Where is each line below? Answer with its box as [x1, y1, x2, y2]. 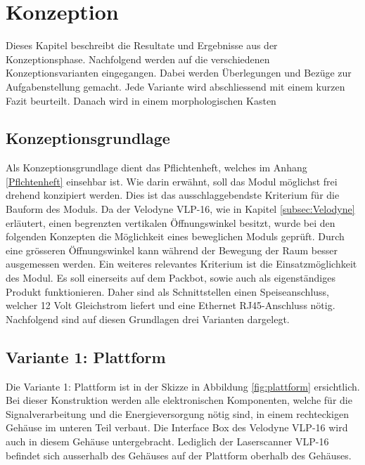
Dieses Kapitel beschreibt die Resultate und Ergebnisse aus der [6, 38, 278, 53]
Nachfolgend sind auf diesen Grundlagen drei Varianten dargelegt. [6, 311, 290, 326]
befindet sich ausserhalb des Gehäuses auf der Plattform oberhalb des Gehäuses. [6, 447, 352, 462]
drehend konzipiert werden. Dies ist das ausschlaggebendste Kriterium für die [6, 188, 340, 202]
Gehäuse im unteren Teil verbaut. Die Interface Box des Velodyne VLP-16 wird [6, 420, 348, 435]
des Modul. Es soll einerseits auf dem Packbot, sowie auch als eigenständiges [6, 270, 335, 285]
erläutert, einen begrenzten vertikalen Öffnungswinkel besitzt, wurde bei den [6, 215, 335, 230]
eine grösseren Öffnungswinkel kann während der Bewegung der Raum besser [6, 242, 338, 257]
